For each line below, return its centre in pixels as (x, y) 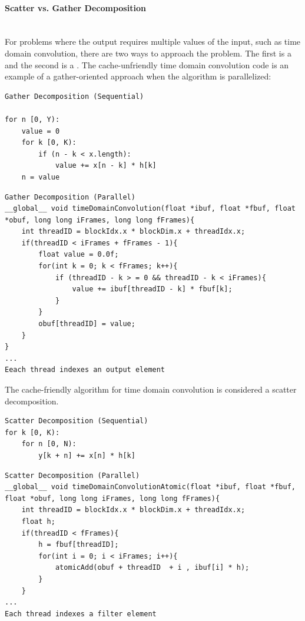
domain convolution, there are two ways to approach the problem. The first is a (148, 53)
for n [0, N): (49, 444)
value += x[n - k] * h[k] (106, 166)
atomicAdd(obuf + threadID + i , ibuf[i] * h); (152, 568)
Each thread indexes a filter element (81, 614)
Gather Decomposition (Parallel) (70, 197)
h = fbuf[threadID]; (79, 545)
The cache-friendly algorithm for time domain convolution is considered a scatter (151, 389)
